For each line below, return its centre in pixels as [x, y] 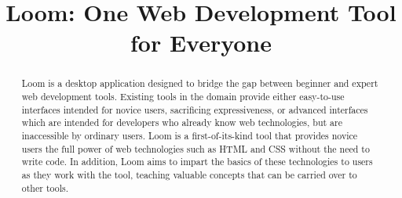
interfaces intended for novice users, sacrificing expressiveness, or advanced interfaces [195, 109]
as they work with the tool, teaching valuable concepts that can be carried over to [189, 174]
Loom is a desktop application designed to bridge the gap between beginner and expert [200, 83]
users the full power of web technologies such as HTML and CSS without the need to [196, 148]
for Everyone [201, 43]
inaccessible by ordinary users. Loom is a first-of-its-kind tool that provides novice [190, 135]
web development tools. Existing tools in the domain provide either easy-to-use [183, 97]
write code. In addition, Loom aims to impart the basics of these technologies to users [197, 162]
